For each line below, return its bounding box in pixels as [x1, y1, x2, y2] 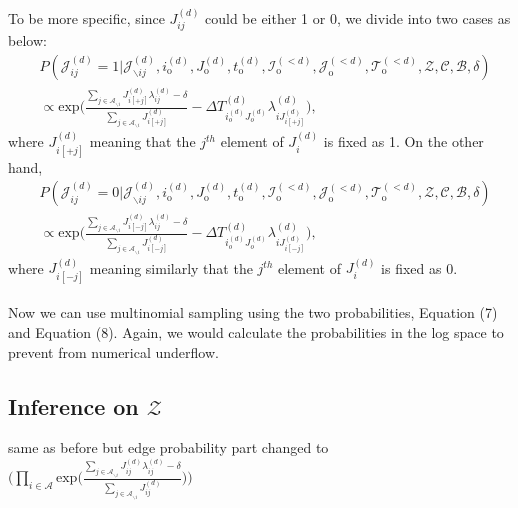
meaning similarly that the [89, 257, 253, 278]
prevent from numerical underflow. [8, 341, 219, 362]
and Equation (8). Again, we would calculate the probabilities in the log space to [8, 322, 504, 343]
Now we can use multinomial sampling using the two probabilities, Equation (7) [8, 302, 498, 323]
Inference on [8, 390, 139, 421]
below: [8, 30, 47, 51]
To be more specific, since [8, 7, 165, 28]
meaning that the [89, 131, 196, 152]
